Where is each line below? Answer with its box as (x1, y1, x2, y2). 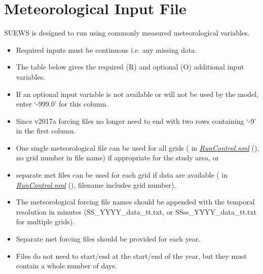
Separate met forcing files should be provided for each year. (16, 233, 201, 244)
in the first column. (16, 125, 76, 136)
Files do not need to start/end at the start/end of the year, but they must (16, 250, 247, 261)
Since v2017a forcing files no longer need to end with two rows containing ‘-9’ (16, 115, 256, 126)
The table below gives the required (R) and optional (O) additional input (16, 61, 244, 72)
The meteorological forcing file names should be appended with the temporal (16, 196, 255, 207)
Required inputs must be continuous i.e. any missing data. (16, 44, 197, 55)
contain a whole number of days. (16, 260, 117, 271)
